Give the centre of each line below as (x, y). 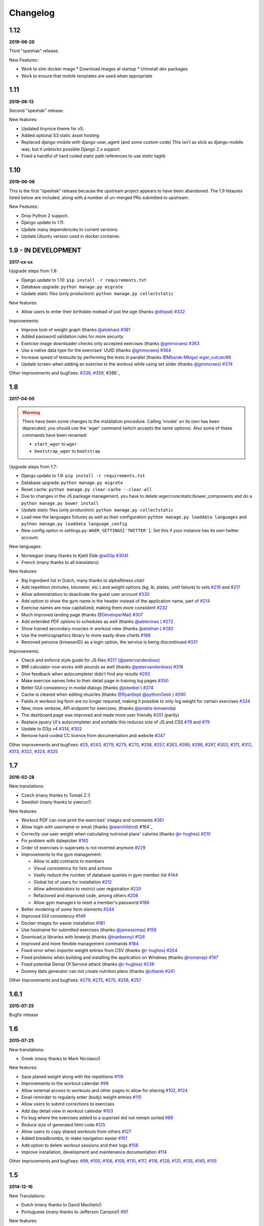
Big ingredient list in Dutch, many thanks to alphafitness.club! (83, 580)
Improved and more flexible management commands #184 (80, 944)
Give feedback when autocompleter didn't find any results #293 (86, 674)
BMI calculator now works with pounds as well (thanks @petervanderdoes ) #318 (102, 667)
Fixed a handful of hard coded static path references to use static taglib (93, 156)
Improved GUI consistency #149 (54, 916)
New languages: (25, 546)
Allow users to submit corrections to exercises (68, 1104)
